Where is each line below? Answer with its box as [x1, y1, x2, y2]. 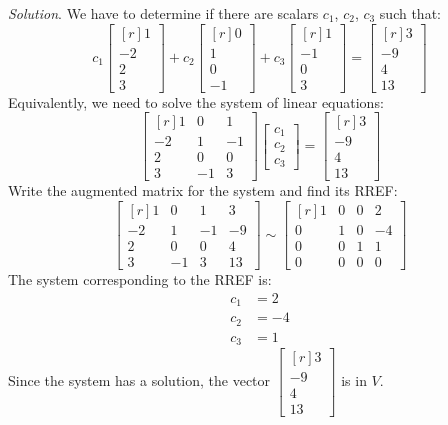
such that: [379, 3, 441, 23]
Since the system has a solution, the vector [8, 370, 271, 391]
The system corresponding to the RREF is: [8, 269, 272, 290]
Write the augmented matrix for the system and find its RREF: [8, 180, 398, 201]
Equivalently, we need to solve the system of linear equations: [8, 91, 384, 112]
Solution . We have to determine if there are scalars [8, 3, 319, 23]
